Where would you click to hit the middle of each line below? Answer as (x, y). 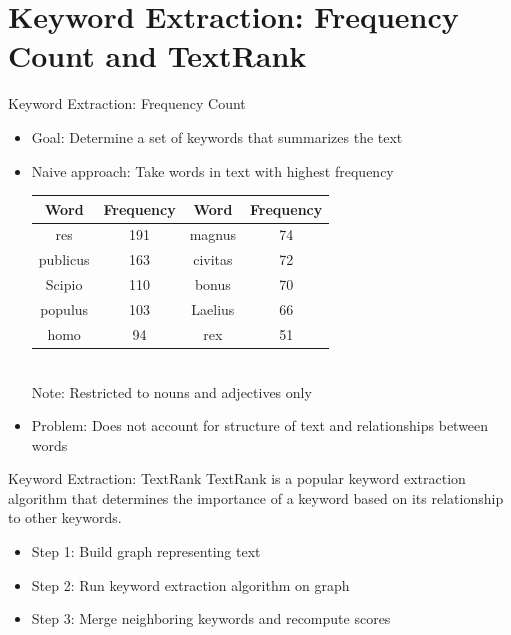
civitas (213, 259)
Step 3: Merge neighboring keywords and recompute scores (211, 618)
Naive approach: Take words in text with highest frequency (212, 170)
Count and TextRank (157, 55)
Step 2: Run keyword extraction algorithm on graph (190, 584)
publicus (64, 259)
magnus (213, 234)
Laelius (213, 308)
